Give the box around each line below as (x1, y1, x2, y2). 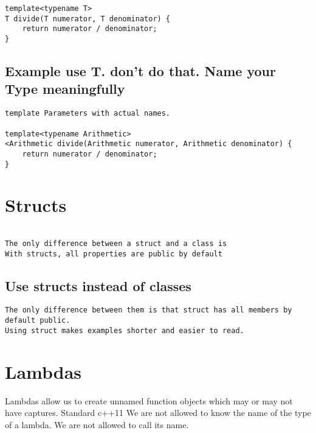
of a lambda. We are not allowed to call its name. (5, 418, 189, 431)
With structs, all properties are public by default (5, 249, 222, 258)
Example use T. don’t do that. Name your (5, 62, 276, 80)
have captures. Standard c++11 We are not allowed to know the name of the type (5, 406, 311, 419)
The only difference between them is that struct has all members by (5, 306, 292, 315)
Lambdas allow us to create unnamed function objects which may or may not (5, 394, 293, 407)
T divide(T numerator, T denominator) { (5, 14, 171, 23)
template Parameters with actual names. (5, 109, 171, 118)
